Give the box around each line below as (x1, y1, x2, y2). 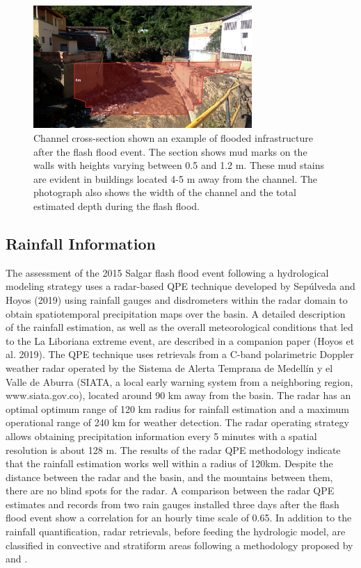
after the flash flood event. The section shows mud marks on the (33, 144, 307, 159)
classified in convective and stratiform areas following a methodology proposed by (6, 537, 353, 552)
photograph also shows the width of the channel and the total (33, 185, 296, 200)
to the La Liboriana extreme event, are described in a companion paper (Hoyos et (6, 333, 355, 348)
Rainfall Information (6, 232, 156, 254)
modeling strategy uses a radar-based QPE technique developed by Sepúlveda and (6, 279, 355, 293)
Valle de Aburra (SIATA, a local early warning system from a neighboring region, (6, 374, 353, 389)
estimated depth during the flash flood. (33, 199, 200, 213)
